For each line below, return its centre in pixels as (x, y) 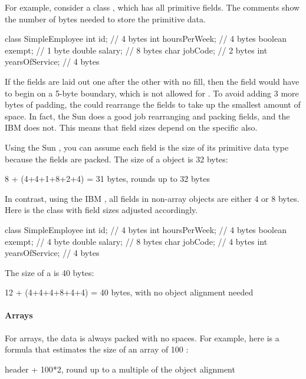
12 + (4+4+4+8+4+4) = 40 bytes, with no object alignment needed (129, 292)
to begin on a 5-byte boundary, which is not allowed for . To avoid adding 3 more (152, 93)
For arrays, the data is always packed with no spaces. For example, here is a (142, 338)
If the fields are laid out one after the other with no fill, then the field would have (152, 81)
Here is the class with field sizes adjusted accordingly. (101, 210)
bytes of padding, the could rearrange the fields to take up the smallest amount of (153, 104)
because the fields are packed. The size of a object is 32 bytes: (116, 159)
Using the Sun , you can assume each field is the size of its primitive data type (147, 147)
